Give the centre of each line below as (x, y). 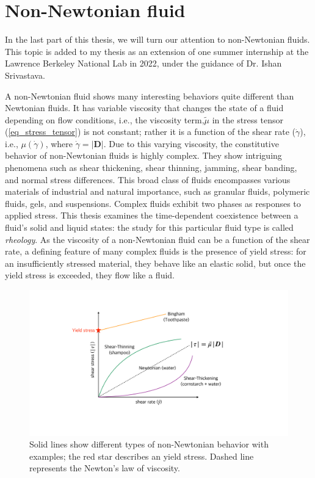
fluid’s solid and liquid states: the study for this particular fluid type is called (149, 227)
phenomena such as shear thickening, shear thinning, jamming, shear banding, (151, 168)
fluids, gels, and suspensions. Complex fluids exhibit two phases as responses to (153, 203)
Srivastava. (25, 75)
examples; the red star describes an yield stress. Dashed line (142, 456)
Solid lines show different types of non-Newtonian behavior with (149, 444)
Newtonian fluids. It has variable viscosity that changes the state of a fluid (144, 108)
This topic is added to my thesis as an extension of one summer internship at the (157, 51)
